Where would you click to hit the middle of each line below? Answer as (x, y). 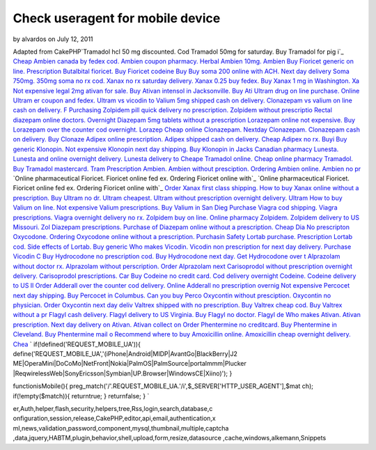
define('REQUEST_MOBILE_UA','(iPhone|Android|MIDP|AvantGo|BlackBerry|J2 (125, 354)
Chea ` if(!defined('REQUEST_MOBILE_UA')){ (77, 344)
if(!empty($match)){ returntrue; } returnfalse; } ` (81, 396)
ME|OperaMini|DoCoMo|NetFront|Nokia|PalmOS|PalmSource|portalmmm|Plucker (130, 364)
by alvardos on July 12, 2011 (53, 39)
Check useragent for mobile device (117, 18)
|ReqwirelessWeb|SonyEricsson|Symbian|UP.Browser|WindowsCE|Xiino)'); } (123, 373)
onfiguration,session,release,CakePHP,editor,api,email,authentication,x (114, 419)
